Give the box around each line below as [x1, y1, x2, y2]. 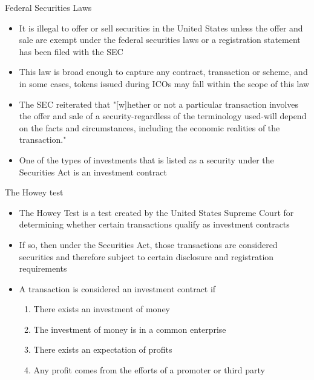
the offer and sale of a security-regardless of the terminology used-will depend [19, 110, 307, 122]
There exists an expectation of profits [33, 343, 172, 356]
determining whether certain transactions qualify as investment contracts [19, 218, 290, 231]
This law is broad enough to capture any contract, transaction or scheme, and [19, 65, 308, 78]
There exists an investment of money [33, 303, 170, 315]
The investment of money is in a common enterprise [33, 323, 226, 335]
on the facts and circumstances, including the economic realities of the [19, 121, 280, 134]
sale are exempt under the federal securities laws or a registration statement [19, 33, 301, 46]
